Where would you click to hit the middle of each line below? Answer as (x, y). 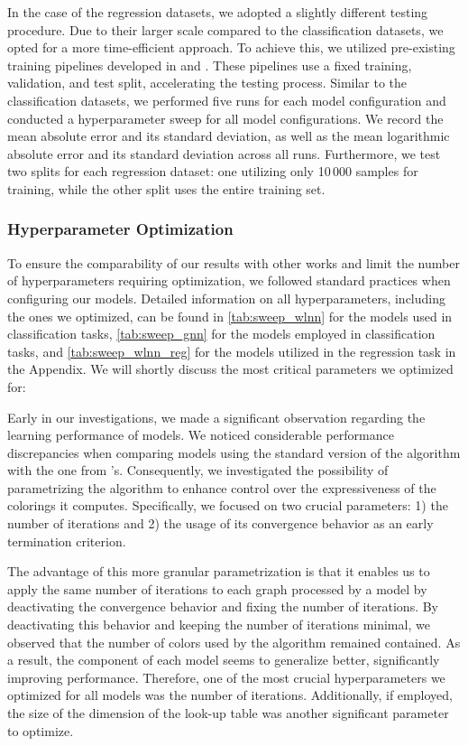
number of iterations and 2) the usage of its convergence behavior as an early (220, 523)
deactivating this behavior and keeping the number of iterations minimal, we (219, 625)
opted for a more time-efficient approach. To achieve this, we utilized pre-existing (231, 47)
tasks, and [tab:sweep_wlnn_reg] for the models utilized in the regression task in (232, 351)
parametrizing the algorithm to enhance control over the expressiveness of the (222, 487)
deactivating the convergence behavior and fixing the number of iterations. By (223, 606)
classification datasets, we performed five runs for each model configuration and (227, 100)
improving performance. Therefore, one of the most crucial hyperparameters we (226, 677)
